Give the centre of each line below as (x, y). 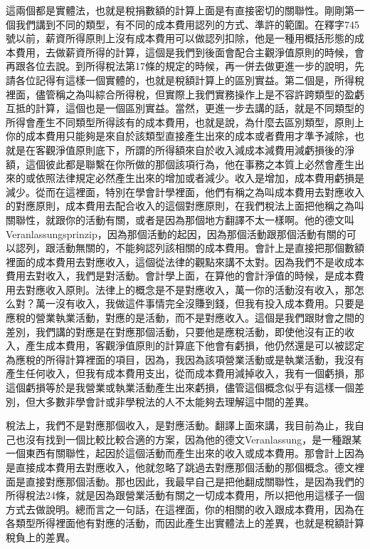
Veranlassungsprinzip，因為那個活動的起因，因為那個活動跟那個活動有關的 (176, 234)
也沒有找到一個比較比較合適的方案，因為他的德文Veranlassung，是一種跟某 (189, 439)
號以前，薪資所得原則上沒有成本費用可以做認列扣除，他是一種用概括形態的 (180, 38)
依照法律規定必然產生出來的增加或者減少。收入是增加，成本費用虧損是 (200, 178)
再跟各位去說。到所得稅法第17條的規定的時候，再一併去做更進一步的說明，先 (185, 66)
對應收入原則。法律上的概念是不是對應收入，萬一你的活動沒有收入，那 (190, 289)
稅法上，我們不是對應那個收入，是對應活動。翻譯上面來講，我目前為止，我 (180, 425)
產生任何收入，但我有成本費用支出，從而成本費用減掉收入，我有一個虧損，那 (185, 373)
